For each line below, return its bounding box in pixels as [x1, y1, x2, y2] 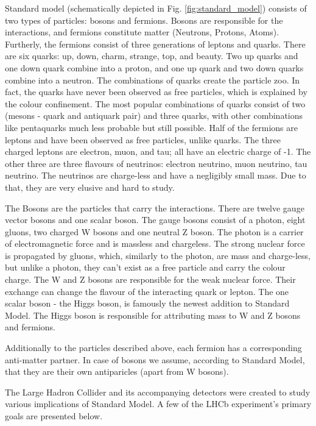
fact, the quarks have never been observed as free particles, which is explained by [5, 85, 307, 98]
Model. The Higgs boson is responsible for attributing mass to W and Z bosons [5, 308, 301, 321]
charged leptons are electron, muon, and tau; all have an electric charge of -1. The [5, 145, 311, 158]
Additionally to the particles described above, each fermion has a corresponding [5, 341, 302, 354]
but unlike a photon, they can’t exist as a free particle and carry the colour [5, 261, 286, 274]
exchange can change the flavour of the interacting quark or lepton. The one [5, 285, 289, 297]
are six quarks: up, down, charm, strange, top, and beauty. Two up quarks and [5, 49, 298, 62]
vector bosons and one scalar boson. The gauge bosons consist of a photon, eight [5, 213, 306, 226]
